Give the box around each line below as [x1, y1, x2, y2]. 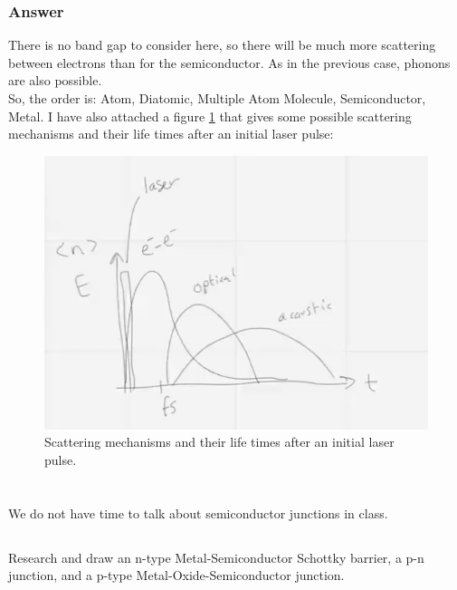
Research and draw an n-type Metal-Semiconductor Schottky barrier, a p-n [8, 547, 424, 566]
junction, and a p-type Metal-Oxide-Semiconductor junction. [8, 566, 345, 585]
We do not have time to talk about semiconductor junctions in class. [8, 503, 388, 522]
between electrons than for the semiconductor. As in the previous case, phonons [8, 53, 451, 72]
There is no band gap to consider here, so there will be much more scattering [8, 35, 436, 54]
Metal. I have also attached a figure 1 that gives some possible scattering [8, 106, 412, 125]
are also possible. [8, 71, 102, 90]
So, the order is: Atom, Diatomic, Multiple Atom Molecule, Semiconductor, [8, 89, 426, 107]
